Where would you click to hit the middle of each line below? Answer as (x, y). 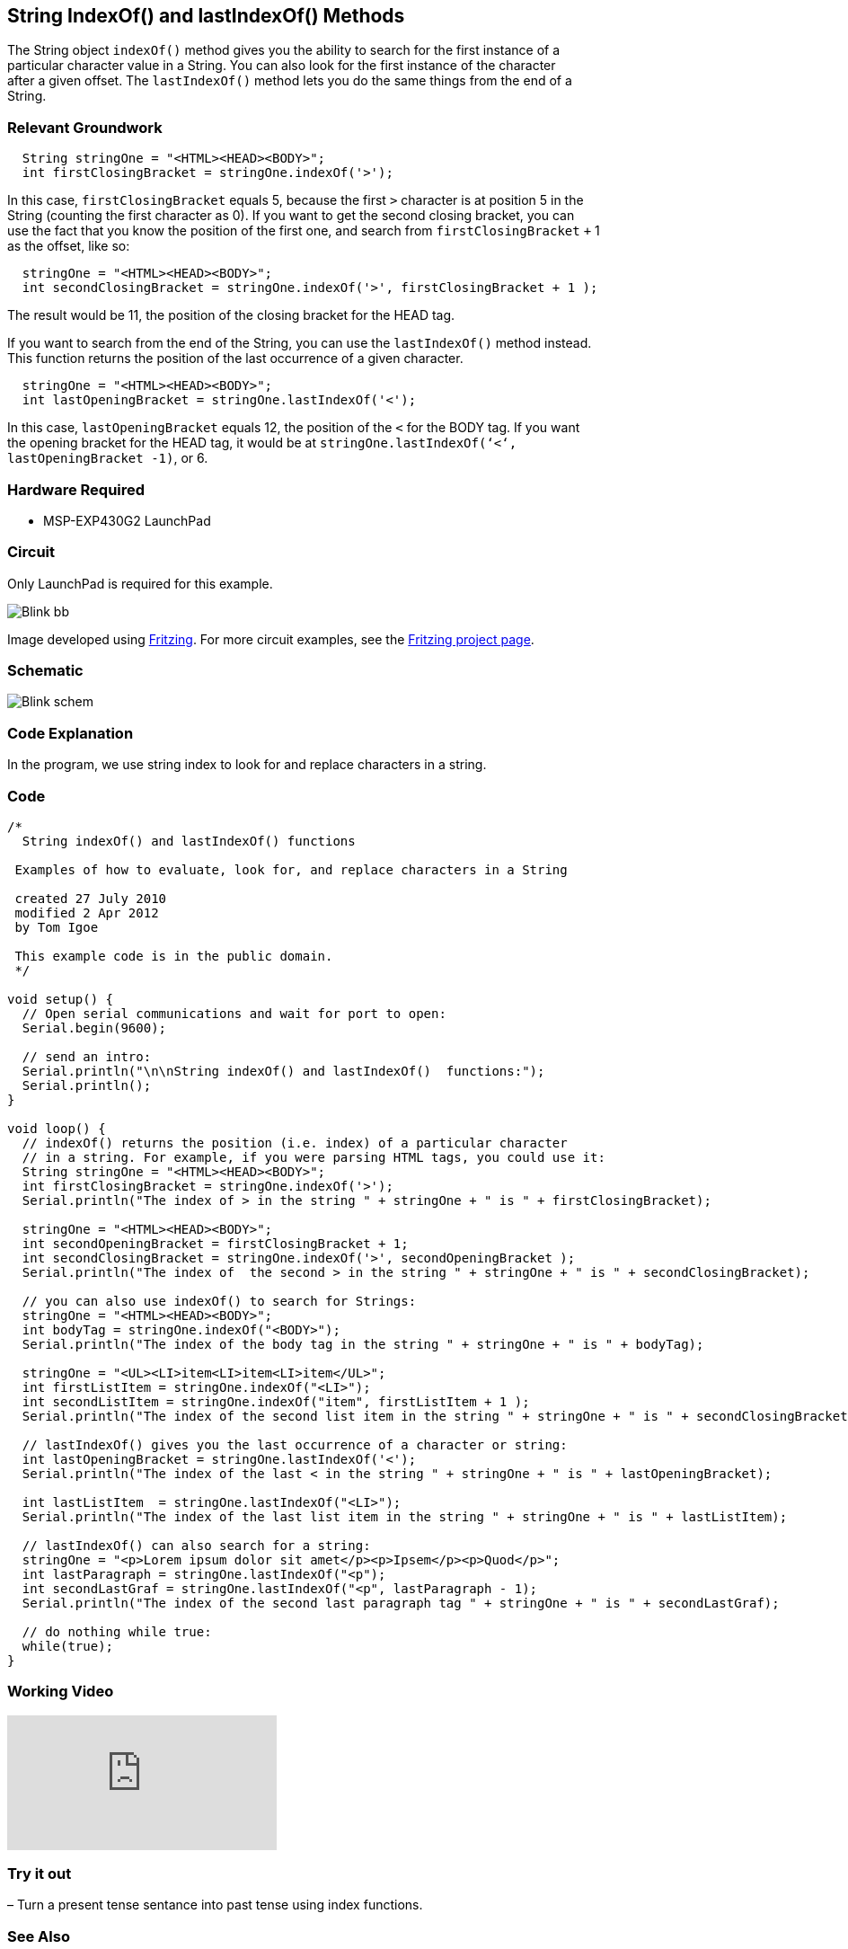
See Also (39, 1936)
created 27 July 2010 (91, 898)
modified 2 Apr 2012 (87, 912)
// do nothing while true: (117, 1631)
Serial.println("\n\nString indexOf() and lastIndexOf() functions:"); (283, 1071)
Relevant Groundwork (85, 127)
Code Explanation (71, 733)
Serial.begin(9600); (94, 1028)
